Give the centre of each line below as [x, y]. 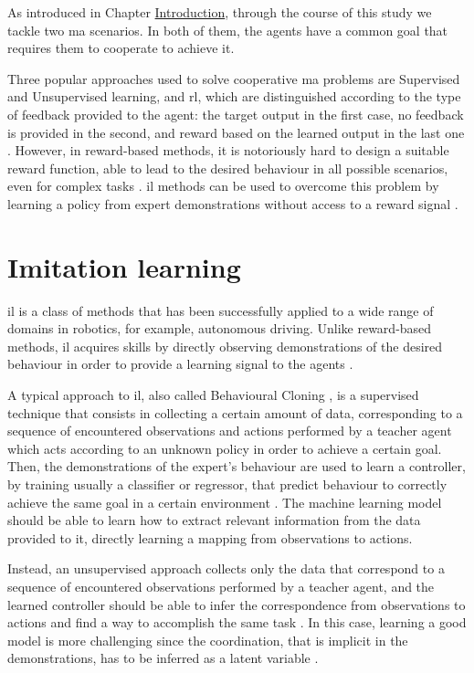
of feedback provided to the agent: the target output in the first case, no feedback [236, 114]
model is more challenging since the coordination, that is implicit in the [208, 640]
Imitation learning [124, 266]
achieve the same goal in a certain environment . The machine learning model [225, 502]
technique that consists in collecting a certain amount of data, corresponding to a [235, 412]
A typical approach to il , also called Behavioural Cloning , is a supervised [213, 395]
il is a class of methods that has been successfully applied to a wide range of [221, 310]
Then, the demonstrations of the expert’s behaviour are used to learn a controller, [237, 466]
